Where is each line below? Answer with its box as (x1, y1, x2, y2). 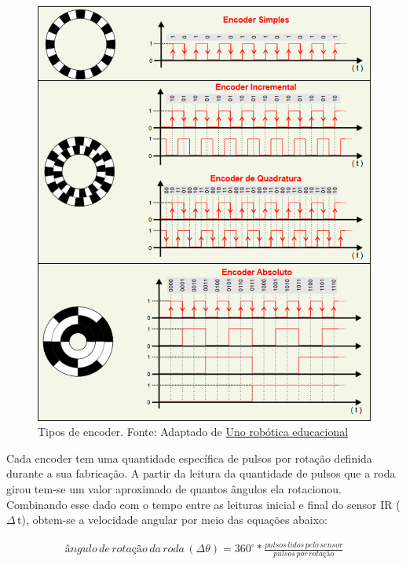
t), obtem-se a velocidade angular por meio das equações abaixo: (17, 511, 328, 528)
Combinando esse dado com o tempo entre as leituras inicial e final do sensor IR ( (6, 496, 401, 512)
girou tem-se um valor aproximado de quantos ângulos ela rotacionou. (6, 480, 342, 496)
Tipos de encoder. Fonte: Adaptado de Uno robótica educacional (38, 423, 349, 440)
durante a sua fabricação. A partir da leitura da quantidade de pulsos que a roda (6, 465, 396, 482)
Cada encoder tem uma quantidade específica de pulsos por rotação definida (6, 449, 372, 466)
